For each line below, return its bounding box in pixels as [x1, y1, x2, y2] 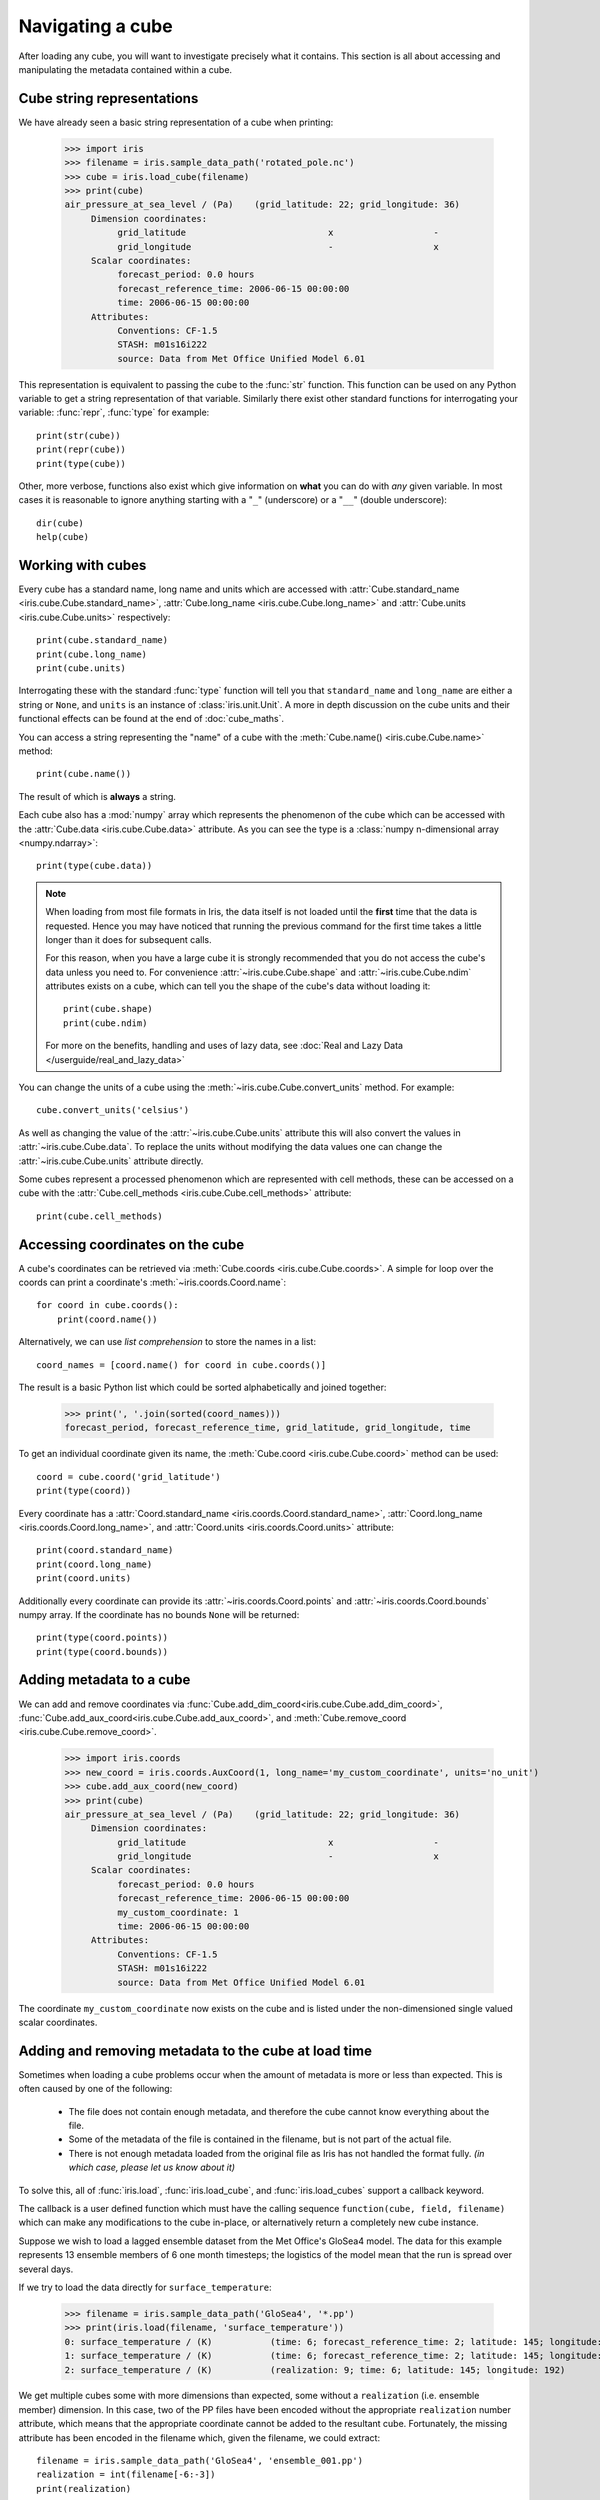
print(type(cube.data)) [36, 860, 153, 872]
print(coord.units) [36, 1573, 132, 1584]
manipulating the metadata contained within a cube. [18, 63, 233, 75]
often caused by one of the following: [18, 2083, 173, 2095]
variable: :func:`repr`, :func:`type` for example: [18, 406, 210, 419]
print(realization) [36, 2483, 132, 2494]
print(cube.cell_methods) [36, 1210, 164, 1222]
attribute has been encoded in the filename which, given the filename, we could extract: [18, 2431, 380, 2444]
